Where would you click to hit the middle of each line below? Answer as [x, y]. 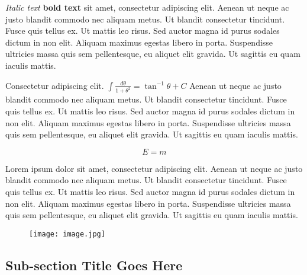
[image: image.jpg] [67, 234]
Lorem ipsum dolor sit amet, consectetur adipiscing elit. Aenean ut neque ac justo [154, 168]
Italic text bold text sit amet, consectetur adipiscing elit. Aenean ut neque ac [147, 7]
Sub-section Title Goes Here [94, 265]
